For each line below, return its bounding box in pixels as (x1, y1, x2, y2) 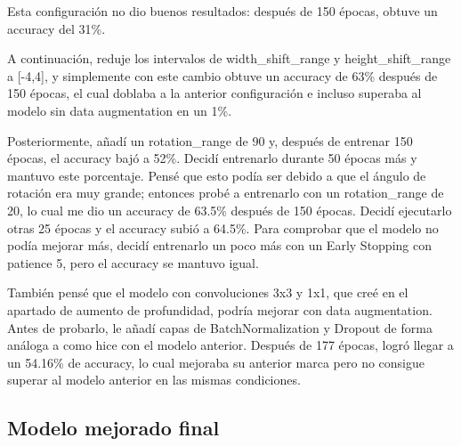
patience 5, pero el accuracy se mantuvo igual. (7, 253, 259, 272)
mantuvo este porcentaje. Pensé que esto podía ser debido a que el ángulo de (7, 166, 426, 184)
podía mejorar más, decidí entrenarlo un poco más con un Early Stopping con (7, 236, 432, 255)
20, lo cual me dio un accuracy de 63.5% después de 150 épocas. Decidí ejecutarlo (7, 200, 452, 219)
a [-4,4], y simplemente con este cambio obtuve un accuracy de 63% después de (7, 66, 438, 85)
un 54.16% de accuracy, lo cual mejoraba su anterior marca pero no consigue (7, 353, 425, 371)
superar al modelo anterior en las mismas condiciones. (7, 370, 301, 389)
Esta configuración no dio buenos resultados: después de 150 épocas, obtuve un (7, 2, 438, 20)
